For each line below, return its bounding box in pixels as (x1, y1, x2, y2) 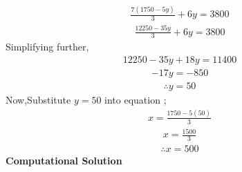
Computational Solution (6, 153, 122, 168)
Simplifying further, (6, 39, 89, 54)
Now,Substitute (6, 93, 71, 107)
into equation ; (104, 93, 167, 107)
